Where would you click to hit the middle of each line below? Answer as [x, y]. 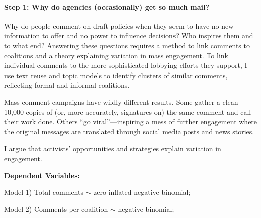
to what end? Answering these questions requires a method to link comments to [127, 45]
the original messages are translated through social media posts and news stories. [129, 131]
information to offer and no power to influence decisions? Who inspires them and [129, 35]
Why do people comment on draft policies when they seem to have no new [119, 25]
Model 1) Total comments [44, 192]
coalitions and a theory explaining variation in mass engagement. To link [116, 55]
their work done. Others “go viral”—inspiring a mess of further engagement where [131, 122]
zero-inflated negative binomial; [142, 192]
